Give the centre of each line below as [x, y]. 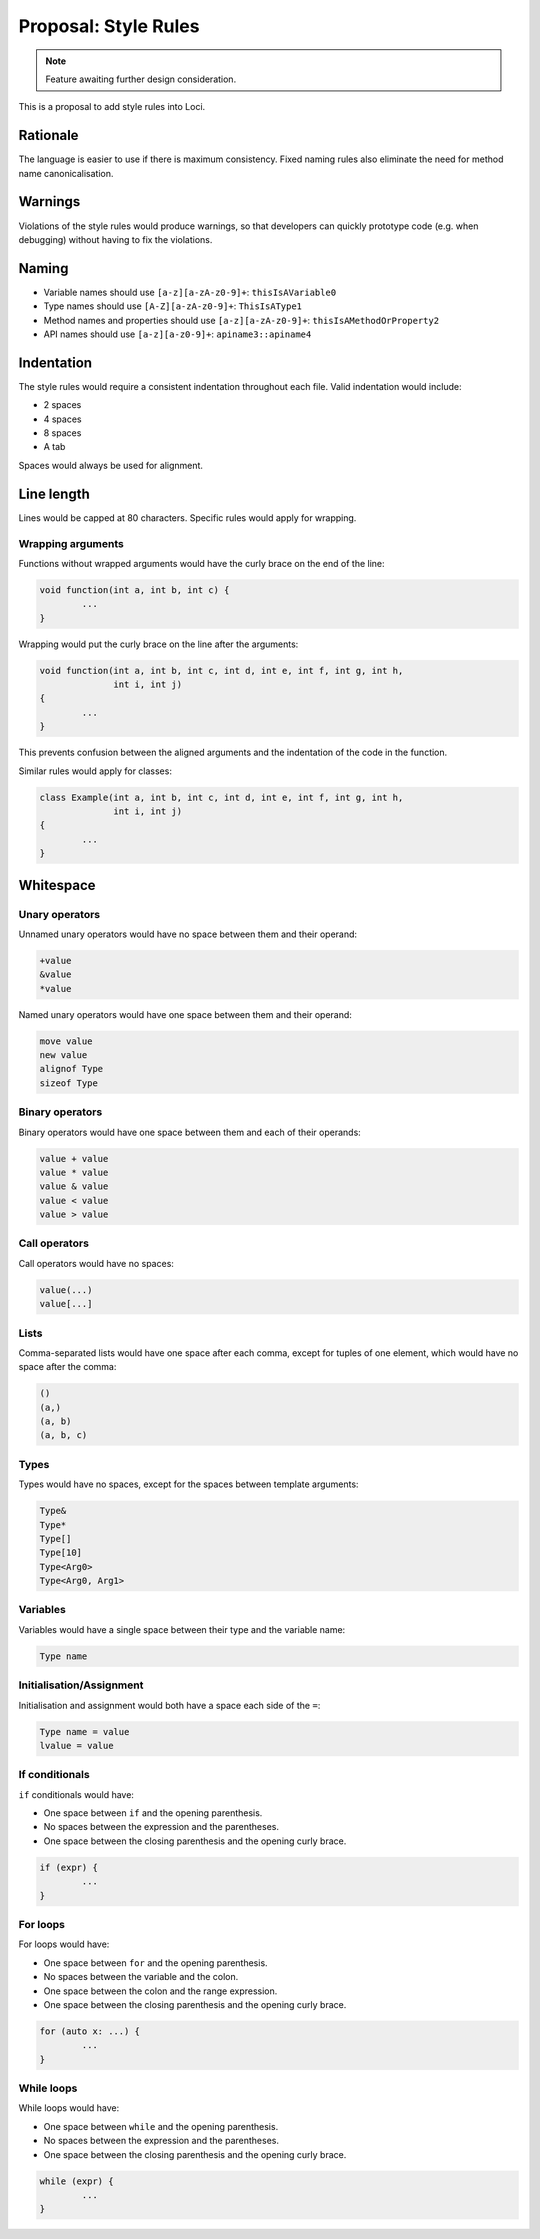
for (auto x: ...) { [89, 2031]
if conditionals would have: [76, 1794]
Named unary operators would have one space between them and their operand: [185, 1014]
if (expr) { [69, 1867]
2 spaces [62, 405]
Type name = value [84, 1731]
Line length [54, 493]
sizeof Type [69, 1083]
